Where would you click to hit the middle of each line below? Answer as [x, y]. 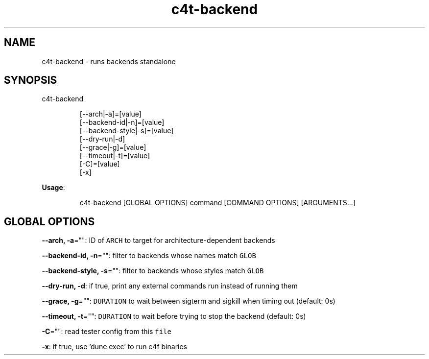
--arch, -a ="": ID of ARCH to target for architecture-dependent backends [158, 240]
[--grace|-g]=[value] [113, 147]
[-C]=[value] [100, 164]
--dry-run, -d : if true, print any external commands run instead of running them [170, 286]
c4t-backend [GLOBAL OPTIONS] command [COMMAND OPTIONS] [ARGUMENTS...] [217, 203]
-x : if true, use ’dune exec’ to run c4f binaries [114, 347]
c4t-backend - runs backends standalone [109, 61]
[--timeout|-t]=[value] [115, 156]
